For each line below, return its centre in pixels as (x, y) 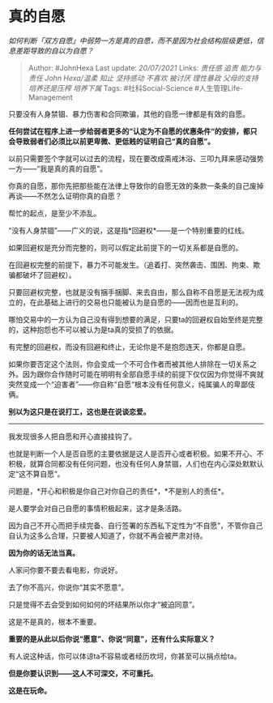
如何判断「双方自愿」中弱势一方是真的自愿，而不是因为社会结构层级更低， (132, 40)
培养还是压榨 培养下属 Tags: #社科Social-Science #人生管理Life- (136, 88)
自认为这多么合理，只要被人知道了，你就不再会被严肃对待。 (108, 535)
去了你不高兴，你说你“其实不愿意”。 (68, 587)
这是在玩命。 (30, 690)
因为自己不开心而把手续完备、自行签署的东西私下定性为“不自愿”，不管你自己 (136, 525)
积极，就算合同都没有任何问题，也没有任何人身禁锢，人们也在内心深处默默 (132, 463)
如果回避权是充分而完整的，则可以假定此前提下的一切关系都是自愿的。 (126, 247)
